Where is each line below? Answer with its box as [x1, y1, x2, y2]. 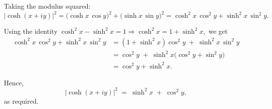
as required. [4, 95, 39, 106]
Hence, [4, 77, 24, 87]
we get [208, 26, 228, 36]
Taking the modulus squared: [4, 1, 91, 11]
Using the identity [4, 26, 58, 36]
